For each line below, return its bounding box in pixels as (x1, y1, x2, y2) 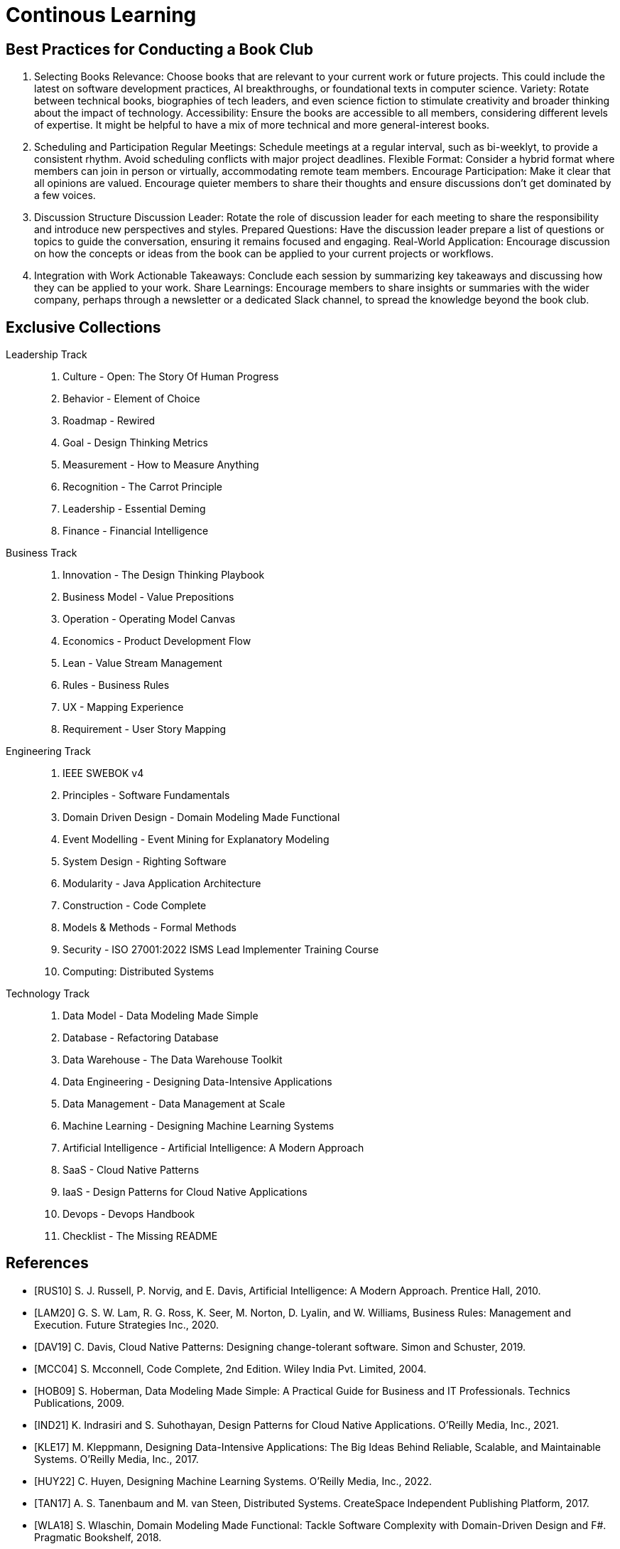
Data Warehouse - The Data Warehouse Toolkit (62, 1054, 283, 1066)
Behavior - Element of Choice (62, 392, 200, 405)
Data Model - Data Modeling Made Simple (62, 1009, 259, 1022)
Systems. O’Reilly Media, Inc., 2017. (34, 1452, 199, 1465)
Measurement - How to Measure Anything (62, 459, 259, 471)
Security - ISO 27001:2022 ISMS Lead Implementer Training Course (62, 943, 379, 956)
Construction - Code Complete (62, 899, 207, 912)
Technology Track (6, 987, 90, 1000)
